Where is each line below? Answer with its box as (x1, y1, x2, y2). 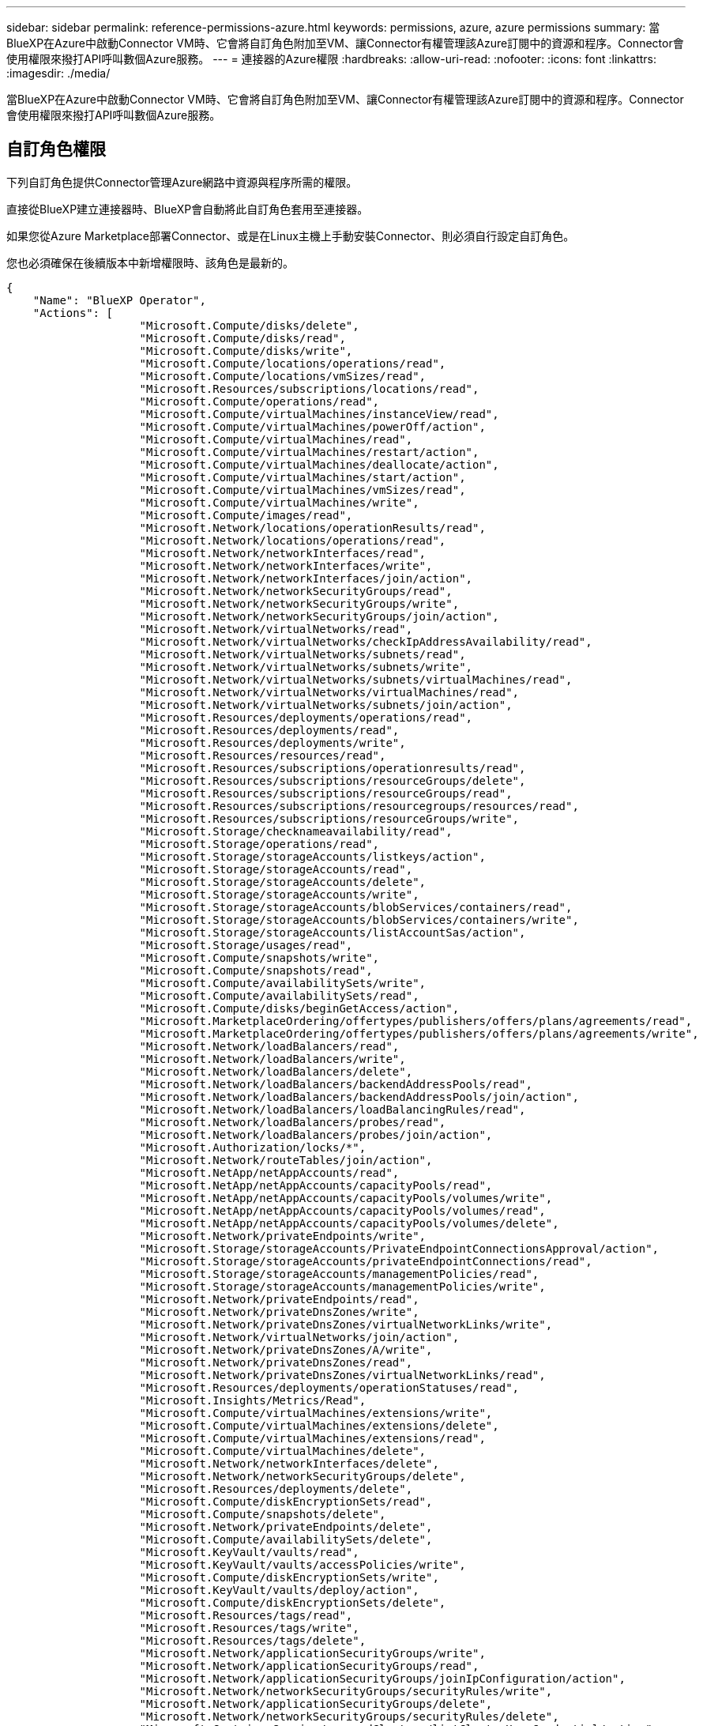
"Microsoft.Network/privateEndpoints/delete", (139, 1520, 433, 1533)
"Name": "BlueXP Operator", (32, 293, 206, 307)
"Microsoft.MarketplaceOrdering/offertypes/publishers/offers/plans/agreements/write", (139, 1027, 699, 1040)
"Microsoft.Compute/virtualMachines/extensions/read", (139, 1431, 486, 1445)
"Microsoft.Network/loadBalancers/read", (139, 1039, 400, 1053)
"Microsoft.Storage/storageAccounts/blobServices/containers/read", (139, 900, 573, 914)
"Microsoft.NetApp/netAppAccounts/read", (139, 1166, 400, 1179)
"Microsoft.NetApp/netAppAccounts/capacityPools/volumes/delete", (139, 1216, 559, 1230)
